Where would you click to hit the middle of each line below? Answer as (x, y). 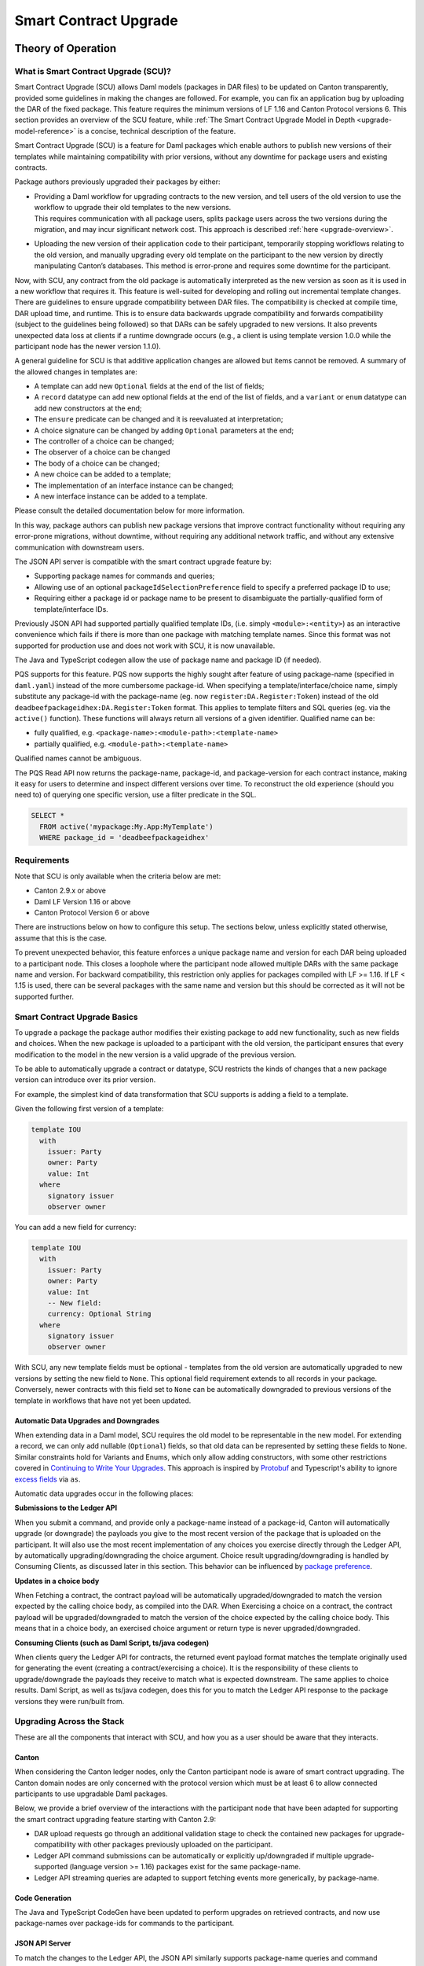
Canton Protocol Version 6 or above (92, 913)
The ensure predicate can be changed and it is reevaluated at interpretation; (159, 419)
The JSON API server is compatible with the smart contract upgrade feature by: (143, 561)
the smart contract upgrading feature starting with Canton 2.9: (115, 1819)
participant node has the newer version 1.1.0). (88, 346)
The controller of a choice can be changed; (104, 441)
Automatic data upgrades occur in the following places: (104, 1493)
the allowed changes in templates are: (76, 372)
